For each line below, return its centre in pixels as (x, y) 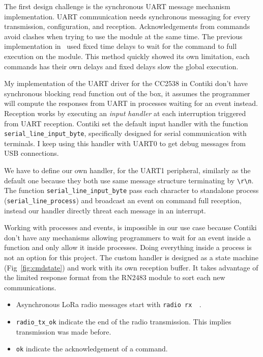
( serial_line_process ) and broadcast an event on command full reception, (123, 200)
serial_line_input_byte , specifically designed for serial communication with (125, 133)
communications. (30, 287)
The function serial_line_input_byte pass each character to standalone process (131, 190)
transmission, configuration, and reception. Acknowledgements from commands (127, 26)
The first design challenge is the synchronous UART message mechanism (117, 6)
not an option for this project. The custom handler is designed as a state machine (131, 257)
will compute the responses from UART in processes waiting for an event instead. (131, 103)
